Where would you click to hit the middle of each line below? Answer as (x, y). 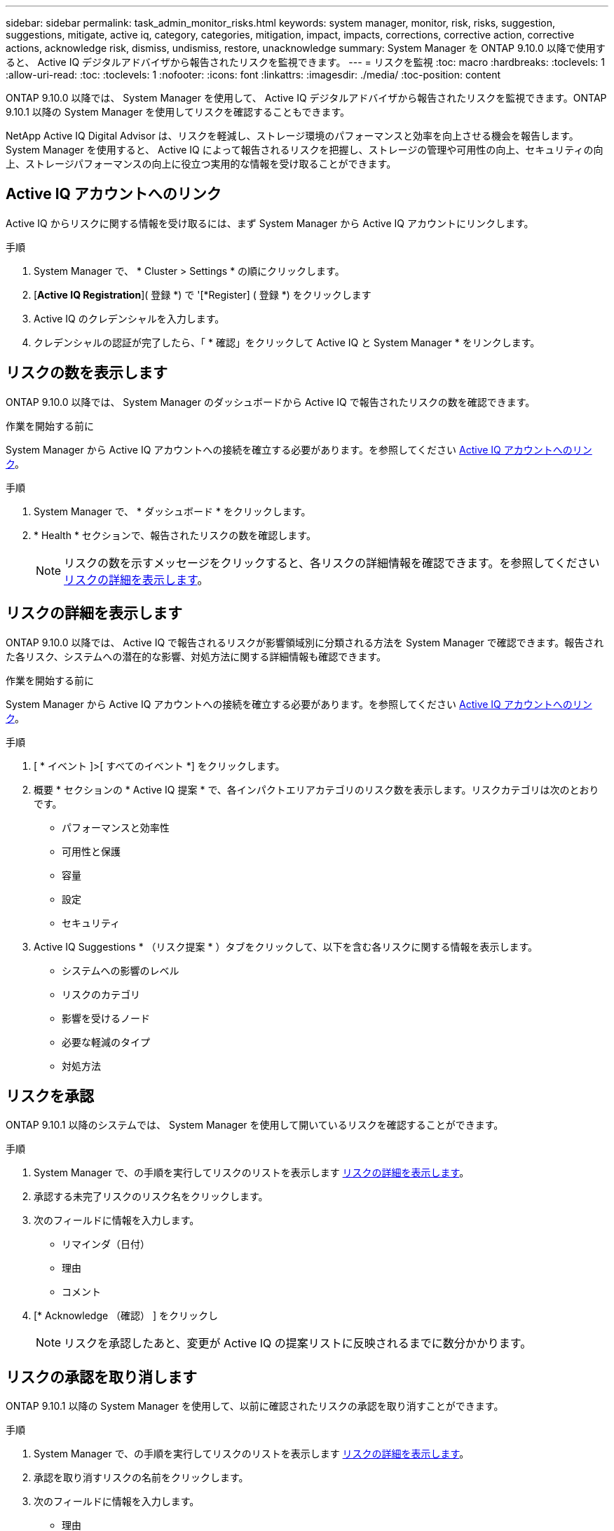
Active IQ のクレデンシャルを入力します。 (129, 318)
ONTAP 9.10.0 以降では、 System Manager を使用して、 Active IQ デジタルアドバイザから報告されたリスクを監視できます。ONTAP (306, 98)
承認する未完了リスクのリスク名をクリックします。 (151, 1197)
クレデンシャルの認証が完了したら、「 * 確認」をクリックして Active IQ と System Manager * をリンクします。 (287, 342)
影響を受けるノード (106, 1018)
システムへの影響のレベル (121, 970)
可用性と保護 (91, 851)
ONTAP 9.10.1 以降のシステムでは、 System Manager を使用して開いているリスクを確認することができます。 (255, 1125)
